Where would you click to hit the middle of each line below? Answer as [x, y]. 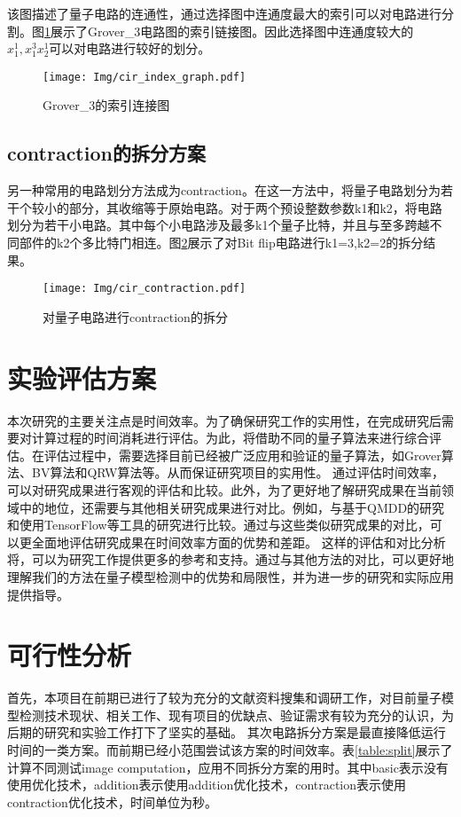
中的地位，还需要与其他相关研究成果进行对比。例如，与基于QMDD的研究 [232, 507]
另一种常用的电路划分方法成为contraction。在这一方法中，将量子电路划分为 [224, 190]
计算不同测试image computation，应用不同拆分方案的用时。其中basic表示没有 [228, 767]
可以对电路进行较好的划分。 [130, 48]
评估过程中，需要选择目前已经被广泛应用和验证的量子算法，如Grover [242, 455]
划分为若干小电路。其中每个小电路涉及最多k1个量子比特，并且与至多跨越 [219, 225]
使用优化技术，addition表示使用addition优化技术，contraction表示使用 [207, 785]
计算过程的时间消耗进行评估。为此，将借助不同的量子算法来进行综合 [230, 438]
